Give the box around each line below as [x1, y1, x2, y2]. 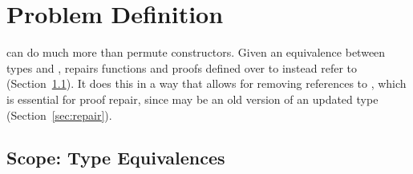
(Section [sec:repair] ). [6, 106, 112, 123]
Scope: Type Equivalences [6, 145, 225, 170]
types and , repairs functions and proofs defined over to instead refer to [6, 59, 357, 76]
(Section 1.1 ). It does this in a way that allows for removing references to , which [6, 75, 407, 92]
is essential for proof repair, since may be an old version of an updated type [6, 90, 379, 107]
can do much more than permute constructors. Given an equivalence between [6, 44, 386, 61]
